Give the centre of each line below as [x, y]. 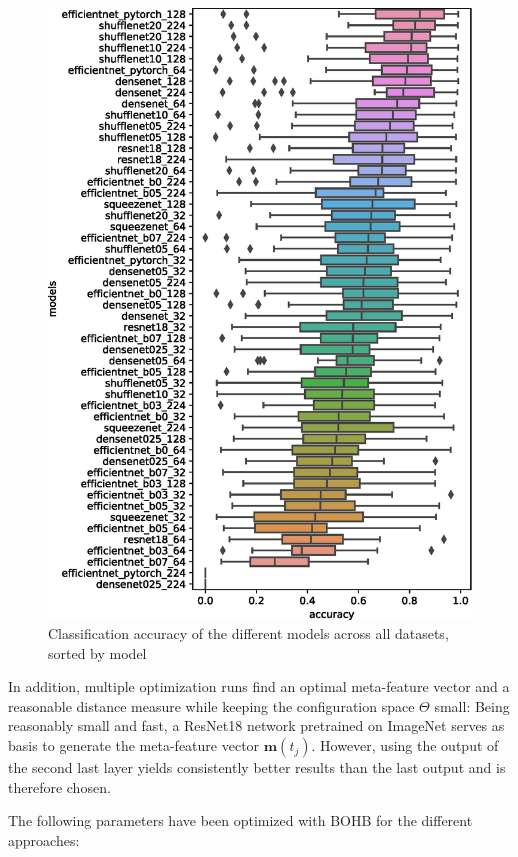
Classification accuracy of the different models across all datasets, [248, 633]
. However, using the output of [405, 745]
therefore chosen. [59, 786]
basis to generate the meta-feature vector [134, 745]
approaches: [44, 839]
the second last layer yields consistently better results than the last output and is [257, 767]
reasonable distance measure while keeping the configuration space [211, 705]
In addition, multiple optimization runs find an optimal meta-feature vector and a [259, 686]
